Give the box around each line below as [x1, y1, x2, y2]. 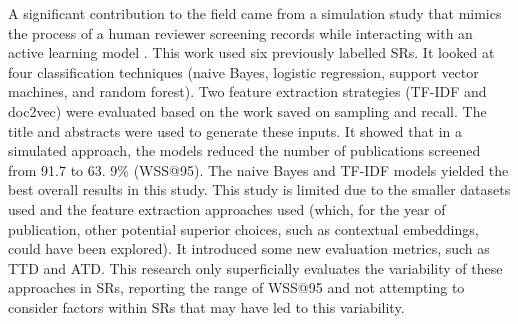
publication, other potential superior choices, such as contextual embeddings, [8, 218, 479, 239]
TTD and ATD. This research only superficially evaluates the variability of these [8, 257, 503, 278]
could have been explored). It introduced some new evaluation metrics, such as [8, 238, 490, 259]
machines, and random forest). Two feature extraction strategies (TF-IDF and [8, 81, 487, 102]
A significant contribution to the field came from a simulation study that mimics [8, 3, 502, 23]
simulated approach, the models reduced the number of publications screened [8, 140, 481, 161]
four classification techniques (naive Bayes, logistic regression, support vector [8, 61, 479, 82]
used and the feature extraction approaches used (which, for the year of [8, 198, 446, 219]
